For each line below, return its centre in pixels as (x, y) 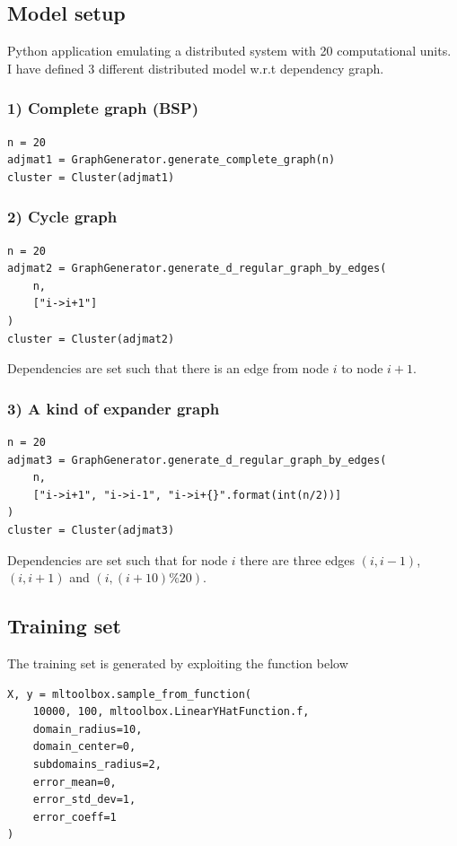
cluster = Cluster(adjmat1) (91, 177)
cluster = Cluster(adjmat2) (91, 339)
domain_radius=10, (88, 729)
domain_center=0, (84, 747)
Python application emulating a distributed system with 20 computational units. (229, 51)
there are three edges (297, 559)
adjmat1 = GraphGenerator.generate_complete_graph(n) (171, 160)
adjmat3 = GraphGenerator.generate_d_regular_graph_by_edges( (197, 460)
